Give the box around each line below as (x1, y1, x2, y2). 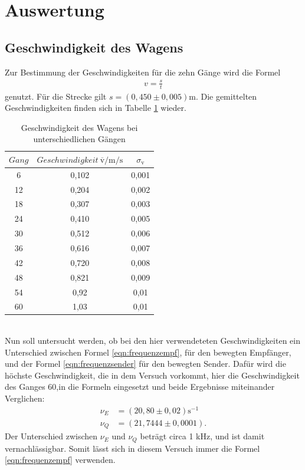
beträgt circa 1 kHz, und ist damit (140, 430, 265, 442)
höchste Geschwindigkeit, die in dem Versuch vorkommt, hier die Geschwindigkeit (5, 369, 300, 381)
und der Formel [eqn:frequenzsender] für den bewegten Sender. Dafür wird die (5, 357, 286, 370)
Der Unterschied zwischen (5, 430, 98, 442)
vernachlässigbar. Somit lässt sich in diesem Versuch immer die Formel (5, 442, 260, 454)
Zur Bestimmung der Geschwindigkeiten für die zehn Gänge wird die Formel (5, 65, 281, 78)
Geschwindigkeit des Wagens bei (21, 121, 138, 133)
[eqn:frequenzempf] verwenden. (5, 453, 116, 466)
